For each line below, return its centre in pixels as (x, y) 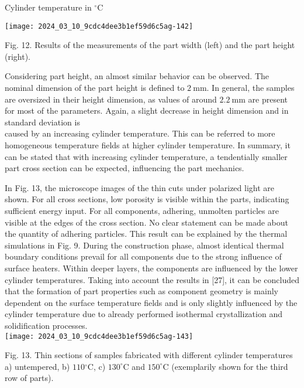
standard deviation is (42, 122)
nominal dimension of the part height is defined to (95, 88)
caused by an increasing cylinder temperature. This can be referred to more (140, 133)
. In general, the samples (251, 88)
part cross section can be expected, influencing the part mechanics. (125, 168)
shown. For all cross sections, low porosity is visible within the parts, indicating (147, 199)
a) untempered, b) (37, 366)
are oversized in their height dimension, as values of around (111, 99)
